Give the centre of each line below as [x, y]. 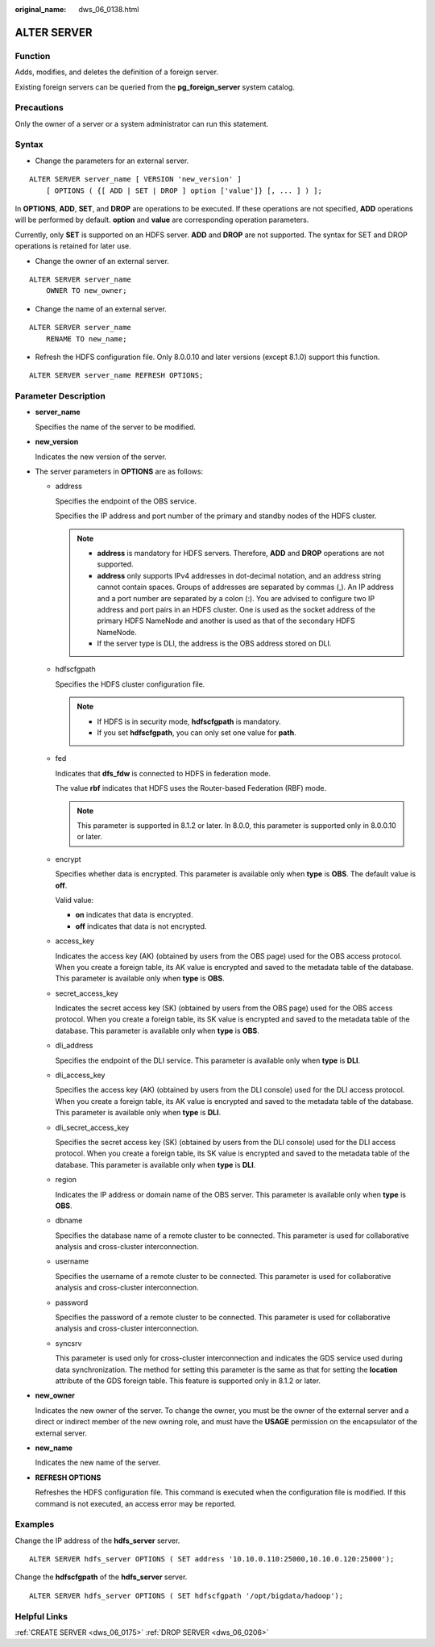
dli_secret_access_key [92, 1127]
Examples [35, 1524]
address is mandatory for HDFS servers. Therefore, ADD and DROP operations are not [241, 553]
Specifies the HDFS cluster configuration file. [130, 684]
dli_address [74, 1046]
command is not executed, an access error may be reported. [136, 1503]
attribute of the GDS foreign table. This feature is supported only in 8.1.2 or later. [188, 1381]
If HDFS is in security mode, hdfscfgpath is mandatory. [189, 721]
